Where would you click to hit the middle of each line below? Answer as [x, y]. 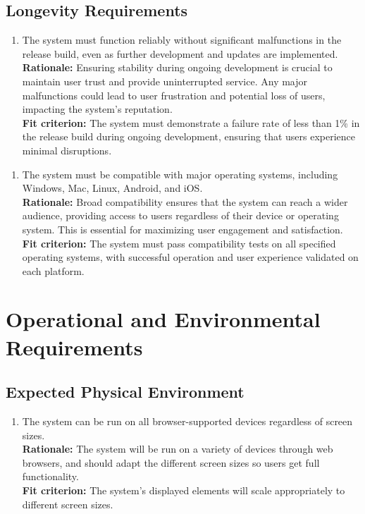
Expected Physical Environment [125, 392]
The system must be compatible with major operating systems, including [180, 174]
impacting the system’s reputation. [97, 109]
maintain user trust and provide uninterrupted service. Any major [165, 81]
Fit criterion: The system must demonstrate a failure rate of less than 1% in [191, 122]
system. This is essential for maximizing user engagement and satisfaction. [182, 229]
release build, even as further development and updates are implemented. [180, 53]
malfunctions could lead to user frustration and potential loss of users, [174, 95]
